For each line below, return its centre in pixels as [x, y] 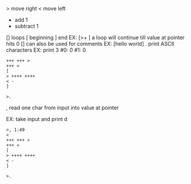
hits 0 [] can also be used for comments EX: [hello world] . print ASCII [90, 44]
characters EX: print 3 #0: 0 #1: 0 [46, 50]
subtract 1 [26, 26]
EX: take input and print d [37, 119]
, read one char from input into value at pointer [63, 108]
